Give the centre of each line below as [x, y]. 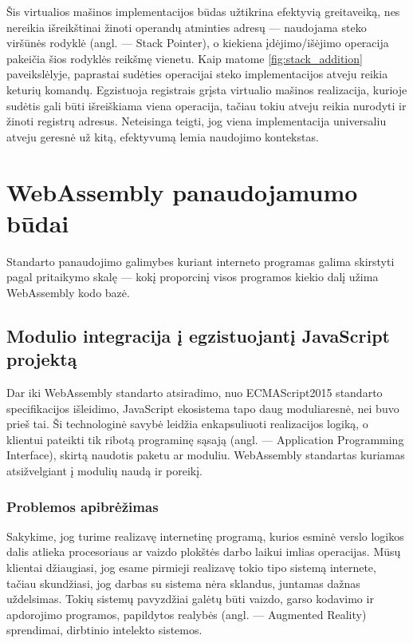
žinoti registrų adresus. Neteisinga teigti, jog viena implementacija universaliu [197, 121]
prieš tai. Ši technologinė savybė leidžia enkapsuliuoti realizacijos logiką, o [187, 424]
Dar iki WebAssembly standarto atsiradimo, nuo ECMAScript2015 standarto [195, 393]
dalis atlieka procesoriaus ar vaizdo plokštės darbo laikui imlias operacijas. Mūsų [204, 552]
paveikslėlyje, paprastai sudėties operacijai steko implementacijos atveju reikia [197, 74]
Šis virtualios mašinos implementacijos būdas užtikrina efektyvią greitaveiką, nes [203, 11]
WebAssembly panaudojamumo [182, 191]
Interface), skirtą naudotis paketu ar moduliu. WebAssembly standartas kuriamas [206, 455]
